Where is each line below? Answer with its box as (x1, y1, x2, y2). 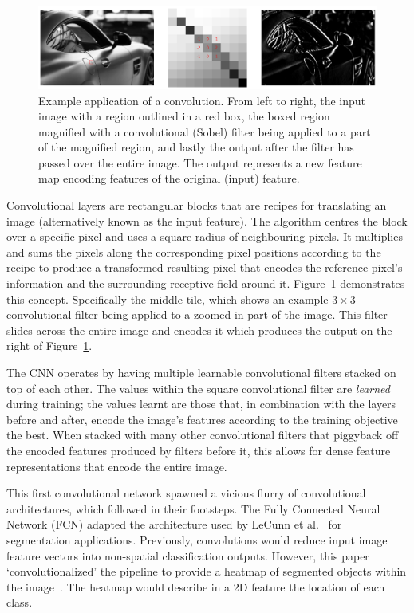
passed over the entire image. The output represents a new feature (38, 154, 362, 171)
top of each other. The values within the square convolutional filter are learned (6, 379, 390, 396)
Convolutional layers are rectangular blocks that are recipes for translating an (6, 197, 387, 214)
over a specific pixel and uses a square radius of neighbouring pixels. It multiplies (6, 228, 403, 245)
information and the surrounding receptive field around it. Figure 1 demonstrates (6, 275, 405, 292)
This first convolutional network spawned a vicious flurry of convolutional (6, 485, 366, 501)
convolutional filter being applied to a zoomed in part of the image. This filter (6, 306, 388, 323)
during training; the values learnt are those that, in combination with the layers (6, 395, 396, 412)
